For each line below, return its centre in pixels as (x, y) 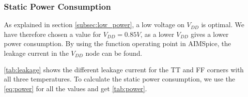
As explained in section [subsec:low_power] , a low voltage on (94, 24)
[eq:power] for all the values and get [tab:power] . (76, 88)
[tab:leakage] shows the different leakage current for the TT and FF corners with (124, 69)
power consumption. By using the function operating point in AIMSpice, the (117, 43)
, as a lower (157, 34)
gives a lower (209, 34)
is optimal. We (223, 24)
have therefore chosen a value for (53, 34)
